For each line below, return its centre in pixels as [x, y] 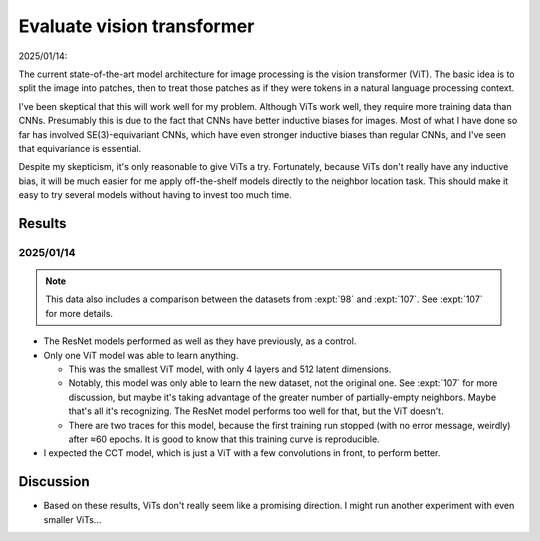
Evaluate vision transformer [136, 26]
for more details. [79, 313]
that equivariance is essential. [80, 148]
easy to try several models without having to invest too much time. [155, 195]
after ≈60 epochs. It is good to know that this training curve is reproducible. [224, 439]
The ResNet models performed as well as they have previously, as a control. [200, 341]
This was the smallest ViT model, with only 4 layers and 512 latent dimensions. [230, 369]
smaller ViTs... [72, 519]
